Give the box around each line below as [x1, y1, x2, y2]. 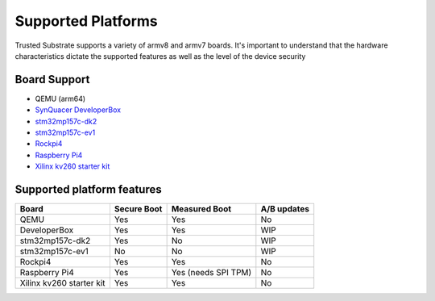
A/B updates [260, 203, 310, 215]
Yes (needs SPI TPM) [171, 267, 252, 278]
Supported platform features [14, 182, 162, 196]
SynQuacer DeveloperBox [35, 105, 121, 115]
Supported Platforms [14, 12, 159, 30]
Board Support [14, 73, 90, 86]
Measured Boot [171, 203, 232, 215]
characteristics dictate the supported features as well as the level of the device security [14, 51, 306, 61]
